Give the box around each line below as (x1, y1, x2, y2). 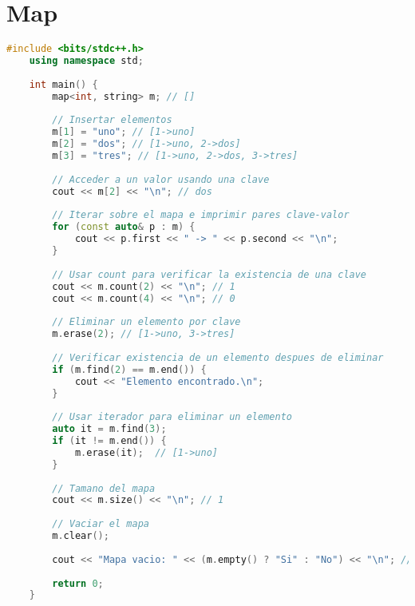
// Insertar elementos (52, 114, 172, 126)
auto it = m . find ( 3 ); (52, 423, 167, 435)
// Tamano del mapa (52, 482, 156, 494)
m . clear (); (52, 530, 109, 541)
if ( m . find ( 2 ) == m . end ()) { (52, 363, 207, 375)
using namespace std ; (29, 55, 144, 66)
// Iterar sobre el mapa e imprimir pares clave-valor (52, 209, 350, 221)
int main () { (29, 78, 98, 90)
